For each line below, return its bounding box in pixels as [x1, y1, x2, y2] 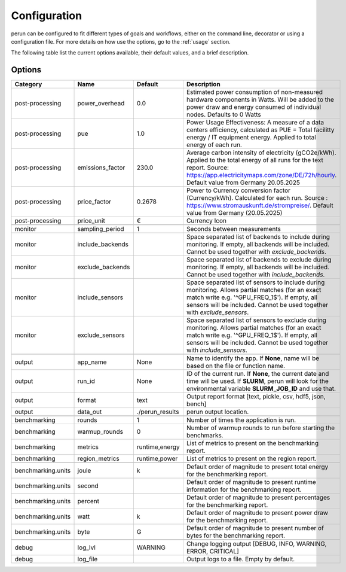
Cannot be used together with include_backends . [186, 270, 325, 279]
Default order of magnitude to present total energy [186, 463, 329, 471]
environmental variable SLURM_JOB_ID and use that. [186, 385, 336, 393]
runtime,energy [136, 443, 180, 451]
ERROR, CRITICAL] [186, 547, 239, 556]
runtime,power [136, 455, 178, 463]
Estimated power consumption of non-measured [186, 88, 323, 96]
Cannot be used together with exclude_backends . [186, 248, 327, 256]
